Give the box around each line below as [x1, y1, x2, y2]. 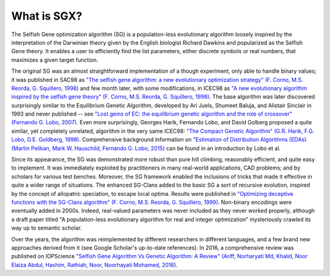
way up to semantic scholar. [11, 224, 82, 232]
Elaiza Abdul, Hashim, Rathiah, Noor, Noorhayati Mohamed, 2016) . [11, 261, 178, 269]
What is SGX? [11, 9, 82, 23]
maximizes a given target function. [11, 56, 98, 64]
